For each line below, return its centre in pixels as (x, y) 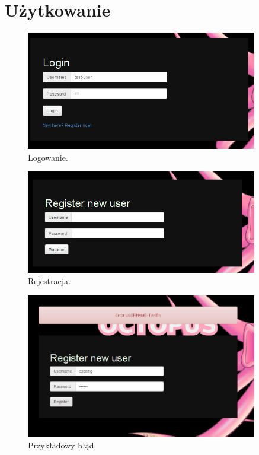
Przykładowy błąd (61, 445)
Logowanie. (48, 157)
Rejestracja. (49, 281)
